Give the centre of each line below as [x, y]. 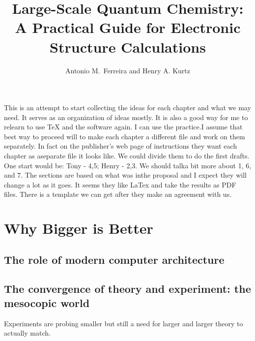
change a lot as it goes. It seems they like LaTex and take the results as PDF [120, 184]
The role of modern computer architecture [114, 259]
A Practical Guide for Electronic [128, 27]
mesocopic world [47, 302]
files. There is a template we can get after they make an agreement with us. [118, 194]
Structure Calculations [128, 46]
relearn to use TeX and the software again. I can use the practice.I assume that [123, 127]
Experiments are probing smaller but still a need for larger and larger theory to [124, 323]
